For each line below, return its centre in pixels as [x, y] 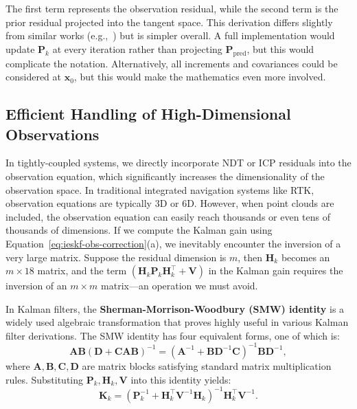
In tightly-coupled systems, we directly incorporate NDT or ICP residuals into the [178, 163]
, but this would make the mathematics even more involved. [200, 77]
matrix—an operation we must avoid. [180, 286]
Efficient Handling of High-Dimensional [148, 114]
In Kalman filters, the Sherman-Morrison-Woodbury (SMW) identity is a [175, 308]
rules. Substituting [45, 379]
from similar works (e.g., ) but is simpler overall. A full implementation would [170, 35]
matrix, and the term [82, 270]
